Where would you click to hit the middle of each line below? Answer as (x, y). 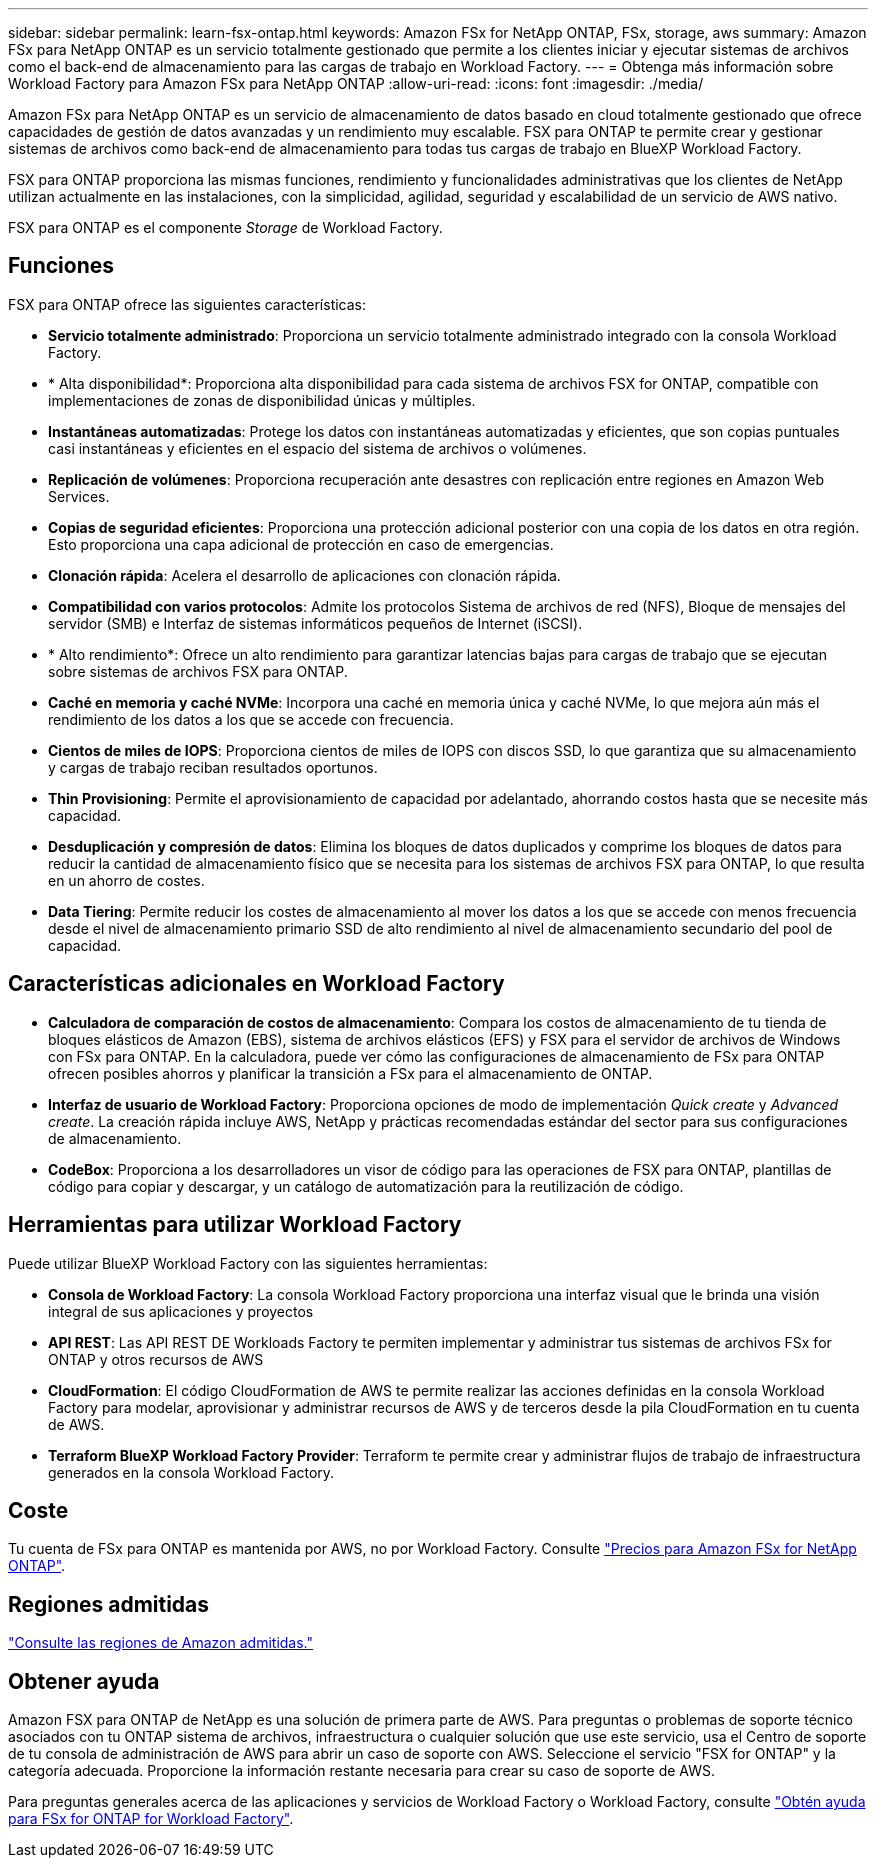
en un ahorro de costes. (126, 880)
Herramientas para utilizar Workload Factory (235, 1225)
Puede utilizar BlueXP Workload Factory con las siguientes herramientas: (248, 1263)
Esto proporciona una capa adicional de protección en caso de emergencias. (301, 544)
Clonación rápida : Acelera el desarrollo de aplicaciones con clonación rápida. (304, 575)
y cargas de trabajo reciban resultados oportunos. (213, 767)
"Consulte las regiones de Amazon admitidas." (161, 1643)
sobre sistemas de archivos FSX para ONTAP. (198, 671)
